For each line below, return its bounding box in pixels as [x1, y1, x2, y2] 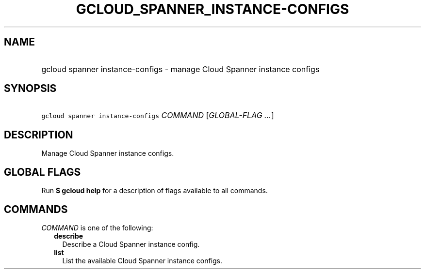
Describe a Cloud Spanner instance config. [62, 240, 200, 248]
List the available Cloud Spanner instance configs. [62, 256, 223, 265]
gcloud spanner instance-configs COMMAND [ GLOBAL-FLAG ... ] [41, 110, 274, 121]
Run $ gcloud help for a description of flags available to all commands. [41, 186, 268, 195]
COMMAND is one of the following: [41, 223, 153, 232]
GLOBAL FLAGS [4, 166, 81, 178]
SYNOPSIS [4, 82, 57, 95]
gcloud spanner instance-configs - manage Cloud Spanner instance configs [41, 64, 320, 74]
